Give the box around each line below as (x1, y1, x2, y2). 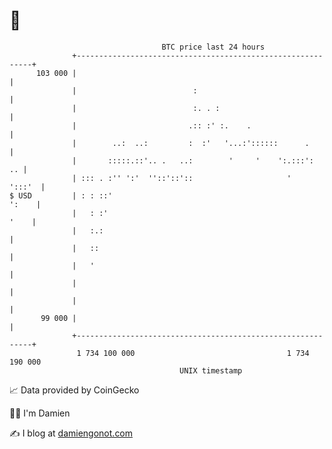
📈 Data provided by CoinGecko (9, 384, 140, 396)
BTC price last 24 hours (161, 42, 266, 52)
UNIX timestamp (179, 365, 243, 376)
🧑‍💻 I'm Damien (9, 407, 71, 419)
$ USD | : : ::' (9, 190, 113, 201)
